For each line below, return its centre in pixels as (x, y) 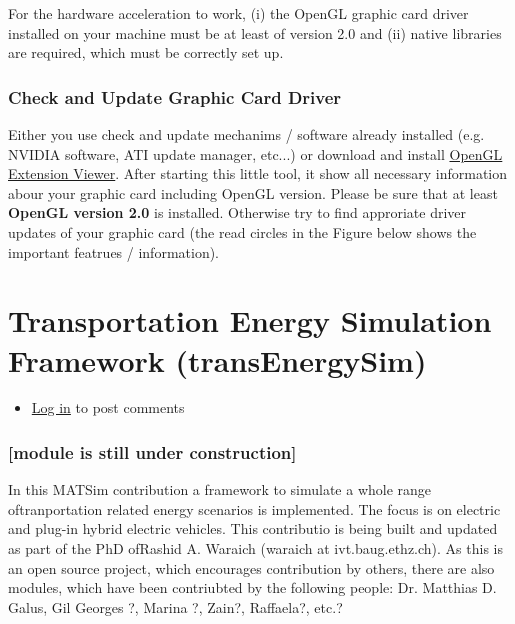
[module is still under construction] (152, 451)
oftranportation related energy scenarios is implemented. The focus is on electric (254, 508)
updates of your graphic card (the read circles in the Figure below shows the (242, 231)
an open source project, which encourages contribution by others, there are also (251, 567)
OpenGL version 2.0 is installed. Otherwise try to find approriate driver (237, 212)
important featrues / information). (114, 251)
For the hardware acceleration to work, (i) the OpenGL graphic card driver (238, 13)
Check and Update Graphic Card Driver (175, 96)
